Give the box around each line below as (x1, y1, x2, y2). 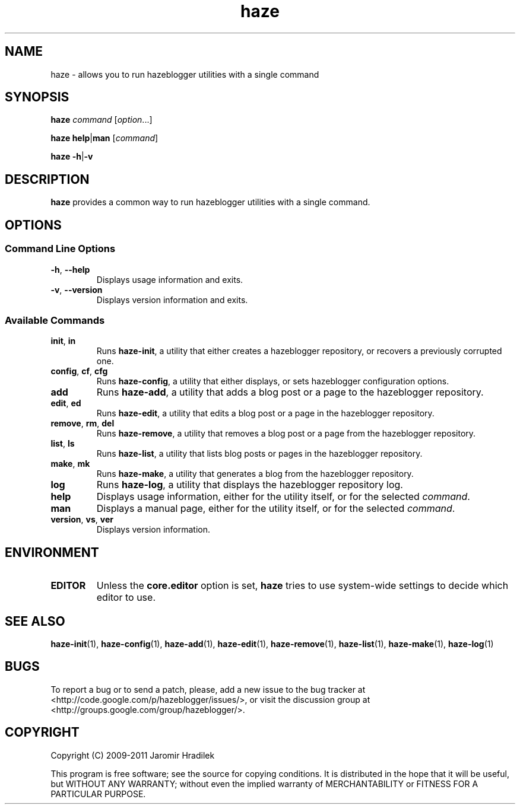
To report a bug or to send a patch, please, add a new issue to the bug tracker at (50, 684, 366, 695)
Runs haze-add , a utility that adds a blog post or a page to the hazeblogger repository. (96, 386, 484, 399)
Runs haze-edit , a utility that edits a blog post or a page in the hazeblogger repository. (96, 408, 435, 419)
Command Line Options (5, 243, 116, 255)
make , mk (50, 458, 90, 469)
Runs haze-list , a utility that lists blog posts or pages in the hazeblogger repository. (96, 448, 423, 459)
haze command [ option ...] (50, 114, 153, 125)
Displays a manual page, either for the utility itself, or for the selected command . (96, 502, 455, 515)
